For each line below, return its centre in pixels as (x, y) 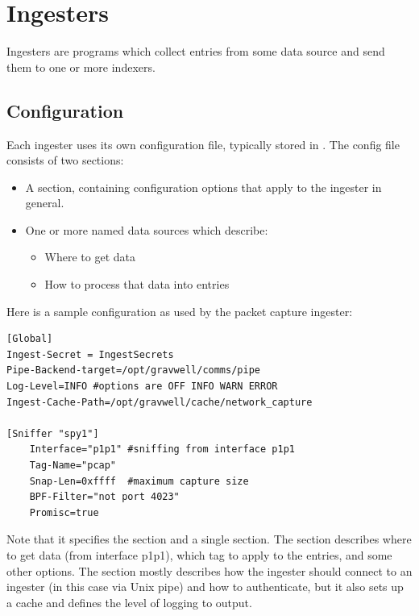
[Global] (30, 339)
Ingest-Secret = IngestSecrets (90, 354)
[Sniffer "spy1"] (53, 433)
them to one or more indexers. (81, 67)
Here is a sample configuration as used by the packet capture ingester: (180, 311)
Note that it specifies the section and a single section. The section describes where (209, 539)
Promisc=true (64, 512)
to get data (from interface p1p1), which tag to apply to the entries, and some (199, 554)
